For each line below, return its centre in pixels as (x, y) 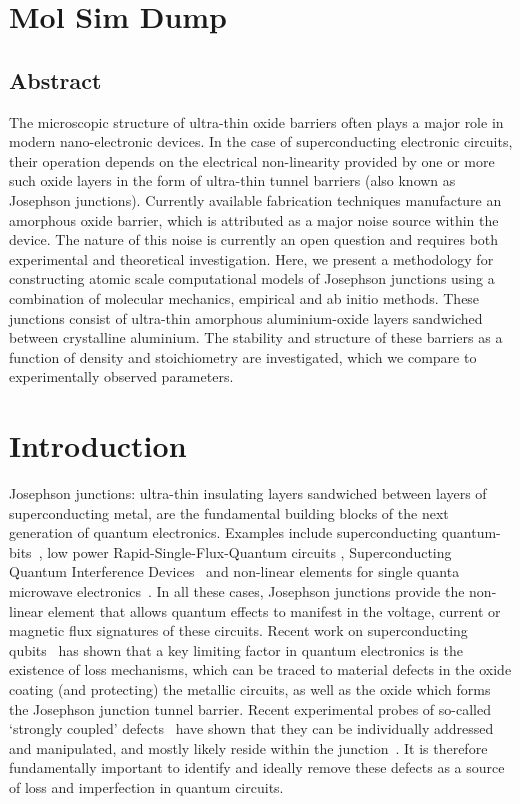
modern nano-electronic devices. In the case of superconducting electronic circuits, (261, 141)
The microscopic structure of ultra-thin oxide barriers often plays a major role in (256, 121)
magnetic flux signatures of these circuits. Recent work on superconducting (238, 630)
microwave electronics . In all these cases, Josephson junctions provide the (237, 590)
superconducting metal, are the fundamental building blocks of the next (229, 512)
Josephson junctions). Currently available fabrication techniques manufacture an (255, 199)
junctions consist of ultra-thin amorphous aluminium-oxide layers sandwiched (246, 317)
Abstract (55, 79)
